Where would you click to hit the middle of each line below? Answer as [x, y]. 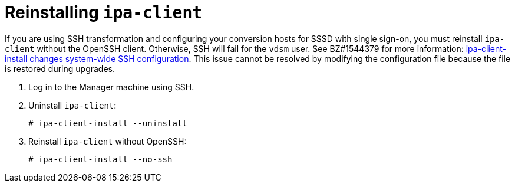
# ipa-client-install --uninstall [108, 123]
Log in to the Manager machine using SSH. [111, 87]
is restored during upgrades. [60, 68]
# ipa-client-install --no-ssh [100, 159]
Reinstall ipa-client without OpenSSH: [108, 141]
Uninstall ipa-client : [72, 105]
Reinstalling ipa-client [104, 12]
